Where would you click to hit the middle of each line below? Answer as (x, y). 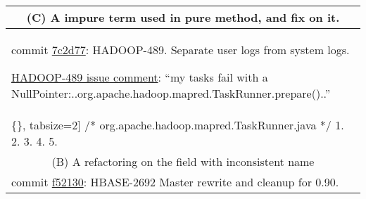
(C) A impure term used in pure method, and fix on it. (183, 17)
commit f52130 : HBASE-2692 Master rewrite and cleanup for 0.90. (175, 182)
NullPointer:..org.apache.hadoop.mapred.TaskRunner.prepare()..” (171, 93)
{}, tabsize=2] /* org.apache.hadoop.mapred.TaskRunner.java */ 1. (178, 125)
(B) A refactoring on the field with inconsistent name (183, 161)
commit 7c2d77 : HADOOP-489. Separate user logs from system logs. (181, 50)
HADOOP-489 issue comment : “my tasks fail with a (140, 77)
